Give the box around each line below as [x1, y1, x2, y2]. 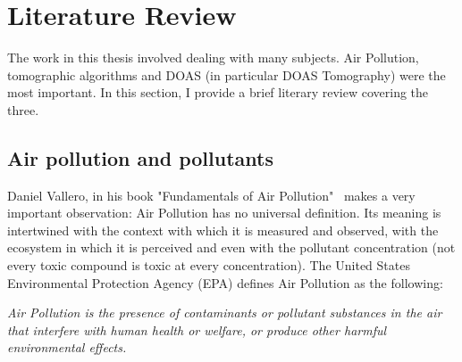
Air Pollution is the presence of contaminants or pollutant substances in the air [7, 303, 442, 322]
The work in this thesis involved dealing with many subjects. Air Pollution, [7, 48, 419, 67]
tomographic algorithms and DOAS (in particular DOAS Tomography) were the [7, 65, 446, 84]
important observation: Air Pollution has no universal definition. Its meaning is [7, 203, 441, 222]
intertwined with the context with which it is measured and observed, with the [7, 220, 439, 239]
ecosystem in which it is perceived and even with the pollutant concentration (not [7, 238, 456, 257]
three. [7, 100, 39, 119]
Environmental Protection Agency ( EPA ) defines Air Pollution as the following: [7, 273, 443, 292]
